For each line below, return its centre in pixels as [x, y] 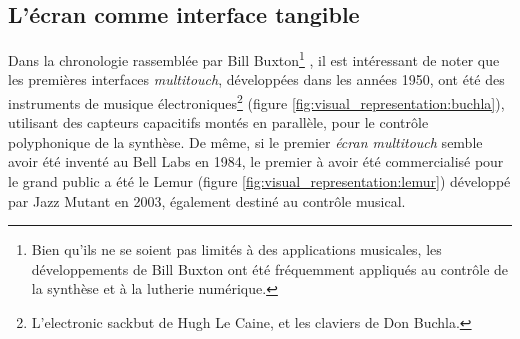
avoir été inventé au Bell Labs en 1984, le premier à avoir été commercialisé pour [256, 161]
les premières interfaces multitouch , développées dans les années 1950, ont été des [256, 79]
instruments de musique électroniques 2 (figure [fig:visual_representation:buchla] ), [256, 101]
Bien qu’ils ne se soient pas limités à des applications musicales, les [236, 249]
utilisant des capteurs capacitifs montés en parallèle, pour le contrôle [218, 122]
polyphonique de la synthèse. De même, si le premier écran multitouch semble [245, 141]
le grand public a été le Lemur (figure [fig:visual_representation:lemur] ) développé [259, 181]
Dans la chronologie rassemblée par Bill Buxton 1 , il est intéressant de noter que [254, 58]
